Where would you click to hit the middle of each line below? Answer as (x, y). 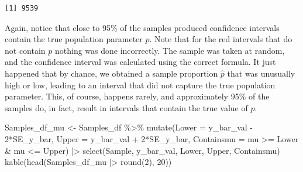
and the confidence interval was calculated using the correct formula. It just (140, 62)
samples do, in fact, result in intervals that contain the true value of (126, 107)
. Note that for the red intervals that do (221, 39)
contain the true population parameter (74, 39)
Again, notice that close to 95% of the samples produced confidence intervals (142, 27)
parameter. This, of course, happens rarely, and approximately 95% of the (137, 96)
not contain (25, 50)
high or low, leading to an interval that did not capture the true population (140, 85)
